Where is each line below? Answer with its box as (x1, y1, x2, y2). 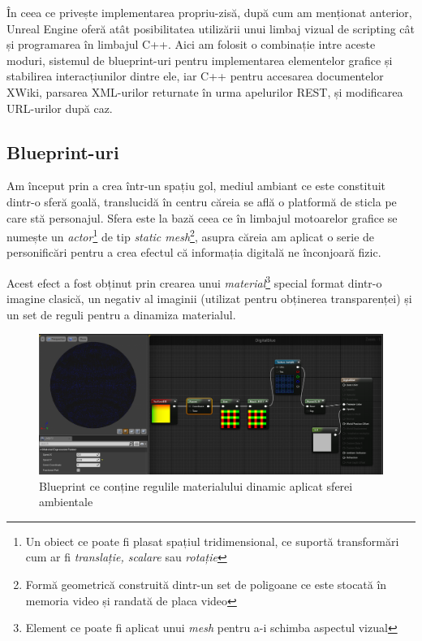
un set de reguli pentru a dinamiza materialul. (6, 305, 236, 323)
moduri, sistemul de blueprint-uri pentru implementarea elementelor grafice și (6, 51, 393, 68)
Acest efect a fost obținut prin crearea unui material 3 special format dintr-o (6, 271, 382, 291)
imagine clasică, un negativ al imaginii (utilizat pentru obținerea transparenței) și (6, 290, 412, 307)
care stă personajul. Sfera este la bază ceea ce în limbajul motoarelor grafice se (6, 209, 398, 226)
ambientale (39, 493, 93, 510)
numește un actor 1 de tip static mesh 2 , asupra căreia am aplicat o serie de (6, 226, 375, 245)
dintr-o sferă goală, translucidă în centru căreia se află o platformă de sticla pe (6, 193, 397, 210)
